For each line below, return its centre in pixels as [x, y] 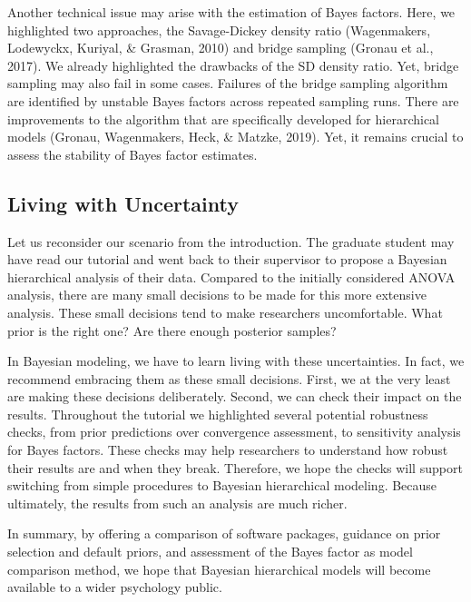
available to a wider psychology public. [115, 587]
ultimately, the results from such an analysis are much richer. [177, 503]
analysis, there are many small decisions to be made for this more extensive [217, 295]
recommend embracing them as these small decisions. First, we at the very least [229, 378]
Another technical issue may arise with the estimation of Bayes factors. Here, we [231, 12]
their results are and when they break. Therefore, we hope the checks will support [235, 467]
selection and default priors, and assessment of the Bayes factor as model [210, 552]
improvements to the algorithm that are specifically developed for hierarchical [223, 118]
